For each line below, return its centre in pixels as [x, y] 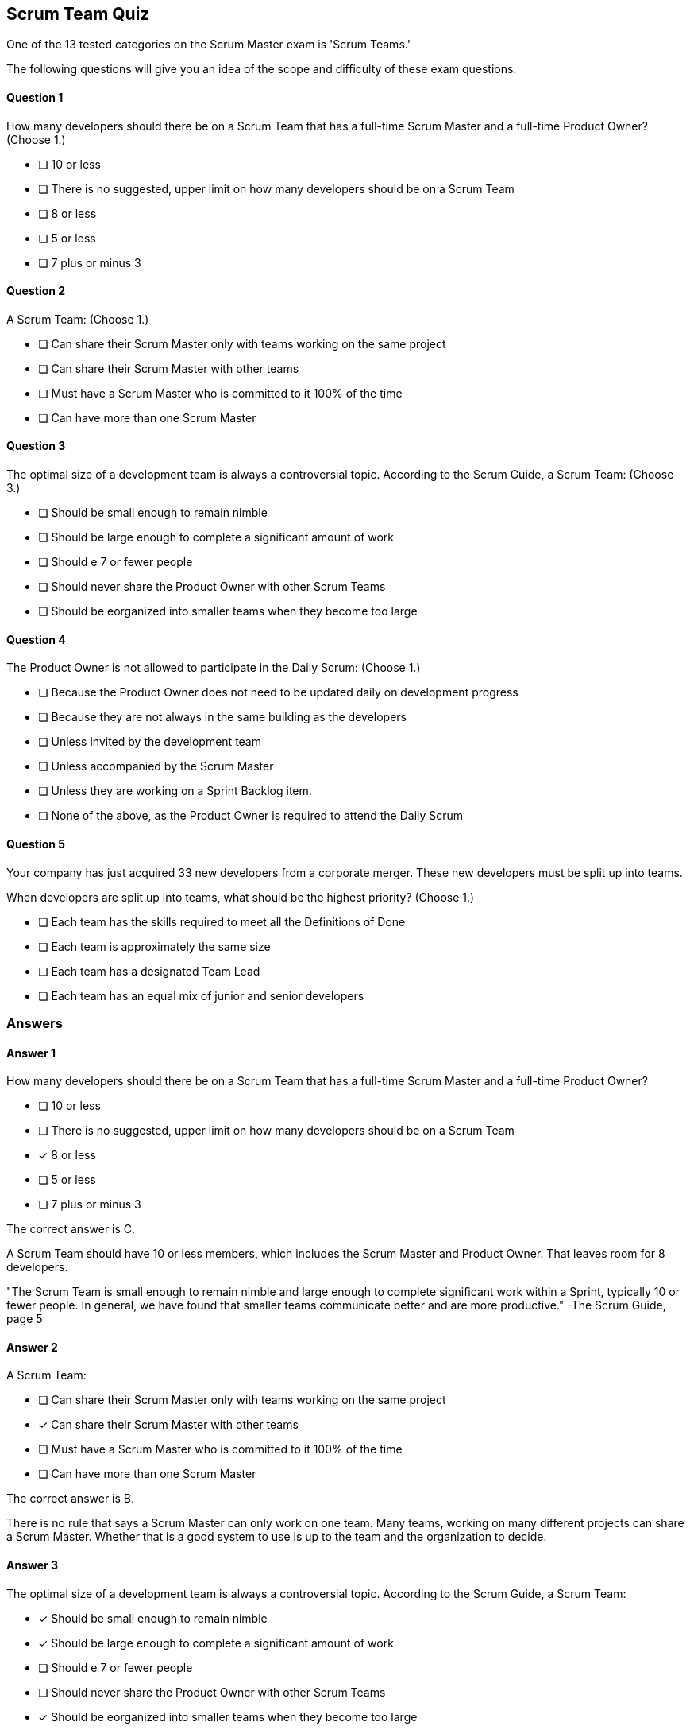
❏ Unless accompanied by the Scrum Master [156, 766]
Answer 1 [31, 1053]
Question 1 [35, 98]
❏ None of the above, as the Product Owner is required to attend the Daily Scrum [251, 816]
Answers [35, 1023]
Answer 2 [32, 1347]
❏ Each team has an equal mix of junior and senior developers [201, 995]
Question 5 [36, 844]
